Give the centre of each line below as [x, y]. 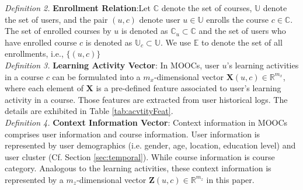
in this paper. [230, 179]
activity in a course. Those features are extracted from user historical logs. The [146, 99]
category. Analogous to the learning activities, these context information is [138, 168]
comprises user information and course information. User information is [133, 134]
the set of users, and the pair [56, 19]
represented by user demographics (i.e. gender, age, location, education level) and [150, 145]
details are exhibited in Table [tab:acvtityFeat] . [89, 111]
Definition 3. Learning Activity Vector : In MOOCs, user [112, 65]
